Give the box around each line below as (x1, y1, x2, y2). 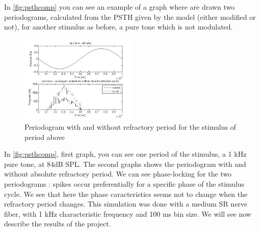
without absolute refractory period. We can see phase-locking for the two (4, 168, 232, 179)
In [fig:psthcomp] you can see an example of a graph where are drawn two (4, 2, 235, 12)
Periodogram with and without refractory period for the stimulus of (24, 122, 236, 132)
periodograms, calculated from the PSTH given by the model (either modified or (4, 11, 256, 22)
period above (24, 131, 65, 142)
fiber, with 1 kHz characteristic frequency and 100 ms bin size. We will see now (4, 208, 251, 219)
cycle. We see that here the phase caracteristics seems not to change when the (4, 188, 248, 199)
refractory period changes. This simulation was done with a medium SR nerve (4, 198, 248, 209)
